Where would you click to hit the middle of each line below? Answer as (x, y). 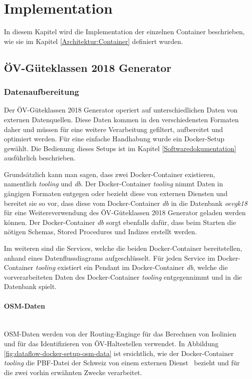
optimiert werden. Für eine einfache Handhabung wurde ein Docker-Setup (114, 139)
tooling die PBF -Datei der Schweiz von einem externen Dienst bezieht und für (122, 363)
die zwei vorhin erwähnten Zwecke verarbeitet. (73, 372)
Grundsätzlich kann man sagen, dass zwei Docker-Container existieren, (110, 174)
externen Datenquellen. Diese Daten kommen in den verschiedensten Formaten (121, 119)
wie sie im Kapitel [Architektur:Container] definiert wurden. (94, 41)
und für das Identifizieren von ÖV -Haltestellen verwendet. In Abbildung (111, 343)
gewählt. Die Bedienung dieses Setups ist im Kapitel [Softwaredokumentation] (120, 148)
